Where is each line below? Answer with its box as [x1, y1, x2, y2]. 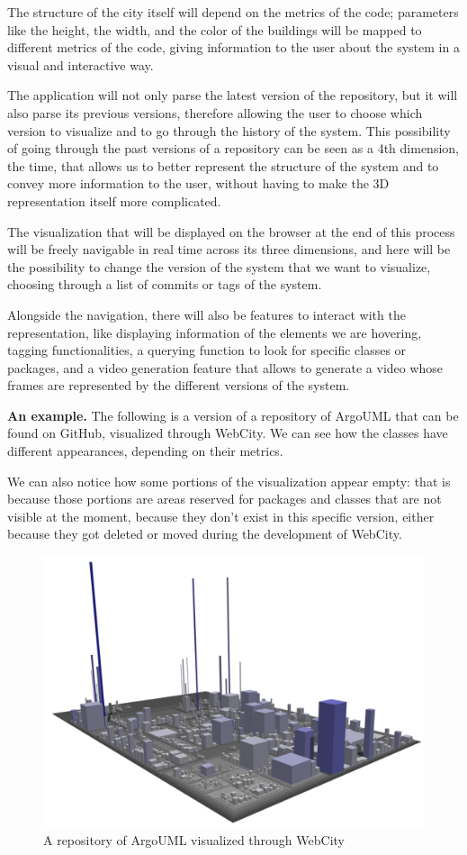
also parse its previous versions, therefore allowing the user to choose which [7, 103, 423, 122]
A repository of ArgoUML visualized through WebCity [43, 831, 345, 850]
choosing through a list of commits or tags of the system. [7, 275, 322, 294]
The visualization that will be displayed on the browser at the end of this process [7, 222, 455, 241]
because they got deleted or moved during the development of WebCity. [7, 524, 402, 543]
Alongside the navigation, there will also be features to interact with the [7, 305, 406, 323]
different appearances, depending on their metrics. [7, 441, 283, 460]
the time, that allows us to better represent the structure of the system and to [7, 156, 439, 175]
